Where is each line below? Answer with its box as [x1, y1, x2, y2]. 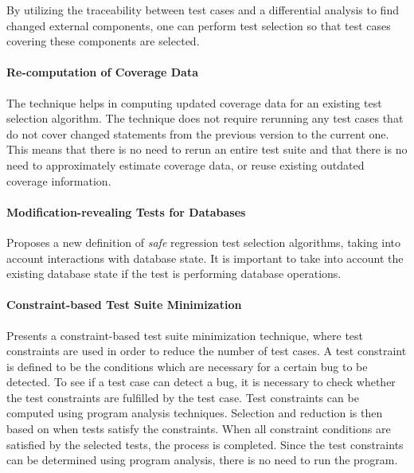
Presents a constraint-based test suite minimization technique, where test [6, 326, 364, 343]
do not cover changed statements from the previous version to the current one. [6, 125, 389, 142]
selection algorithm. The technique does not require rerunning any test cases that [6, 110, 404, 127]
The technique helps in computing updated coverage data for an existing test [6, 94, 382, 111]
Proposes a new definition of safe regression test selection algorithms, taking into [6, 233, 401, 250]
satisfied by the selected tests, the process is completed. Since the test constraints [6, 436, 404, 452]
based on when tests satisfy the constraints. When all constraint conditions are [6, 420, 391, 437]
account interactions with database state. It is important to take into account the [6, 249, 404, 266]
